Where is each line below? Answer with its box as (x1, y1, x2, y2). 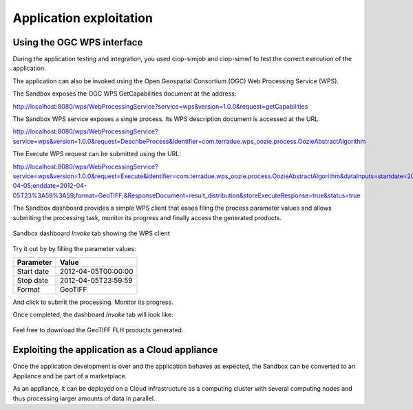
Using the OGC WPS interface (12, 36, 143, 48)
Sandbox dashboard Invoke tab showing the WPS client (12, 229, 170, 237)
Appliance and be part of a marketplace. (12, 371, 127, 380)
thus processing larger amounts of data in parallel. (12, 394, 156, 402)
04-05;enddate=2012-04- (12, 182, 87, 190)
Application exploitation (12, 10, 153, 25)
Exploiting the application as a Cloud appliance (12, 344, 218, 356)
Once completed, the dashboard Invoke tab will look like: (12, 310, 173, 319)
